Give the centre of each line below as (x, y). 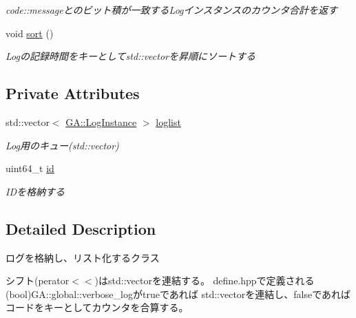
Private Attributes (73, 93)
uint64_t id (30, 168)
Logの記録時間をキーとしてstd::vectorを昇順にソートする (130, 56)
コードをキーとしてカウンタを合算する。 (97, 307)
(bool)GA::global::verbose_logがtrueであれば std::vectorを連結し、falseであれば (178, 294)
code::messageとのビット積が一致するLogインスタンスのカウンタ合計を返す (171, 10)
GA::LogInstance (101, 121)
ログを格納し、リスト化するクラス (83, 257)
